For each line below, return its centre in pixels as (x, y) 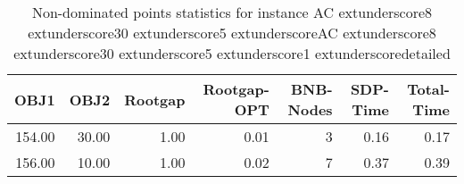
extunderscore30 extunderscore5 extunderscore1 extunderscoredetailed (232, 53)
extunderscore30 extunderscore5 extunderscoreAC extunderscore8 (232, 33)
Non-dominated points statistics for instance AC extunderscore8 (232, 12)
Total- (428, 89)
